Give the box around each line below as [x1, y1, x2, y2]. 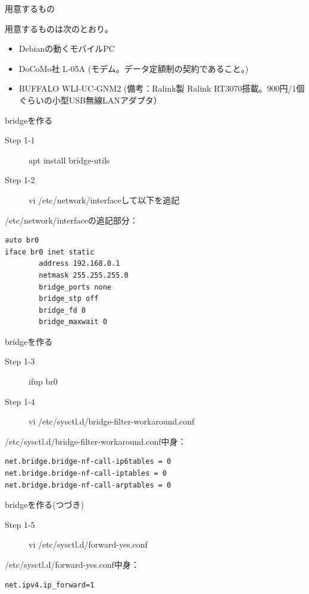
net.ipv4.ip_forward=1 [5, 580, 95, 589]
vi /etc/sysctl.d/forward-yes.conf [29, 538, 148, 551]
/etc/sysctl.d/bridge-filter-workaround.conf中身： [5, 435, 186, 447]
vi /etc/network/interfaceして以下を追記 [29, 193, 180, 206]
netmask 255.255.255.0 [39, 271, 129, 279]
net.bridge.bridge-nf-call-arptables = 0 [5, 480, 171, 489]
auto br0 [5, 236, 39, 245]
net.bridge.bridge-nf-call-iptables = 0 [5, 469, 167, 478]
